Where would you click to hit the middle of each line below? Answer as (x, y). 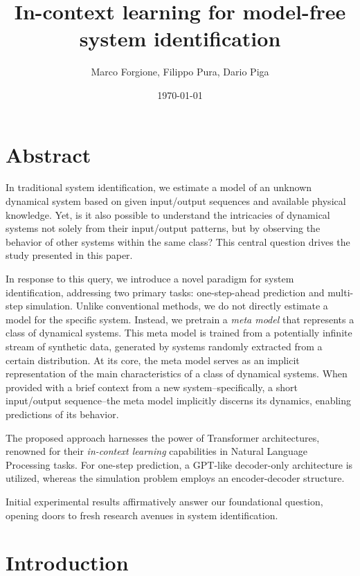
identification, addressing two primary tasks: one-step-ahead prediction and (165, 292)
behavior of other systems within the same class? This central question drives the (178, 241)
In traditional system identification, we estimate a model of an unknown (159, 187)
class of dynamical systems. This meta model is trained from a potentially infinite (179, 333)
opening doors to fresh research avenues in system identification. (142, 515)
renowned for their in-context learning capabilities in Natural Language (157, 451)
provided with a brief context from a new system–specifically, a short (152, 387)
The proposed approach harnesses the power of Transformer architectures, (163, 437)
